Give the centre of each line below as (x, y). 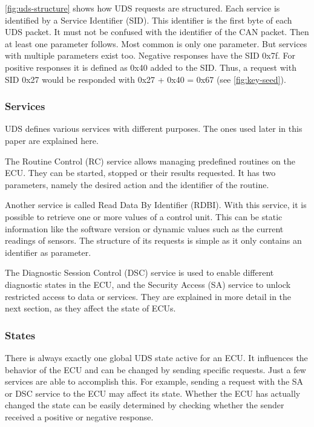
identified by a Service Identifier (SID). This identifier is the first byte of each (149, 20)
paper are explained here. (52, 140)
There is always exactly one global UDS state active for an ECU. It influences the (156, 357)
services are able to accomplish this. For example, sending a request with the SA (154, 381)
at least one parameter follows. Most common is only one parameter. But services (156, 43)
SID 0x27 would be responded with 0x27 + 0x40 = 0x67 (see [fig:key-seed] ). (146, 79)
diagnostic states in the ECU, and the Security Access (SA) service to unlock (148, 284)
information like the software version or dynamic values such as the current (144, 228)
